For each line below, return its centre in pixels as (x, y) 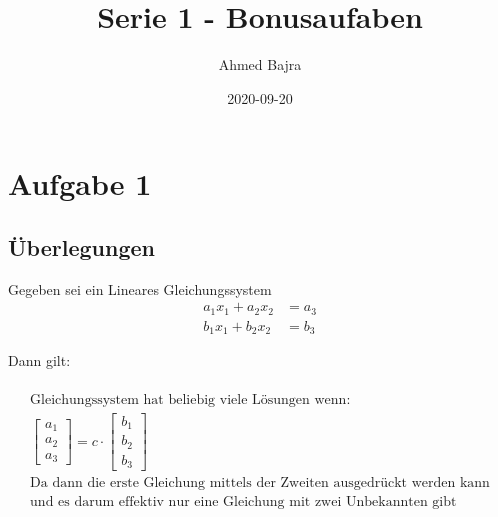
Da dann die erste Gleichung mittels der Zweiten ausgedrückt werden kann (260, 483)
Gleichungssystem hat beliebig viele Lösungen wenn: (190, 399)
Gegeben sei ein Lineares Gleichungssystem (140, 288)
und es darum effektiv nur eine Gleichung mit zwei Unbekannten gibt (243, 502)
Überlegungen (81, 246)
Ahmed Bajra (260, 64)
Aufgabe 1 (80, 183)
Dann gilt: (39, 360)
